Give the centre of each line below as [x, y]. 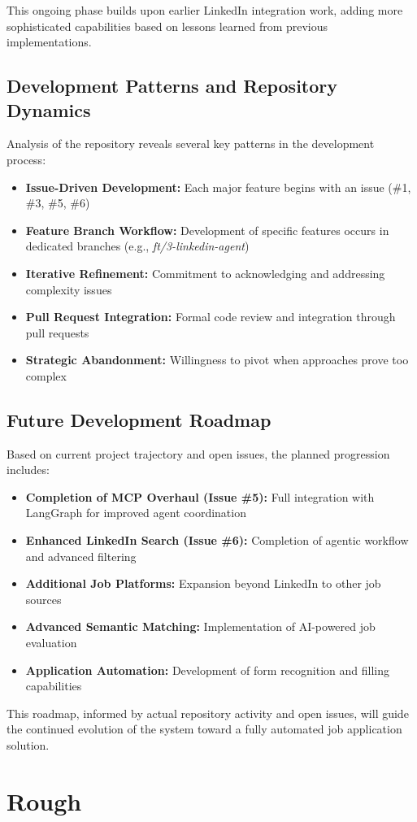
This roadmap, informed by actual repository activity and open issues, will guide [208, 713]
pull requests [57, 332]
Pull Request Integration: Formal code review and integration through [211, 317]
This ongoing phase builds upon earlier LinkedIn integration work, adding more [205, 10]
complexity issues [69, 289]
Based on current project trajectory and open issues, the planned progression [198, 453]
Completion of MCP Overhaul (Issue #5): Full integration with [200, 496]
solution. [28, 745]
